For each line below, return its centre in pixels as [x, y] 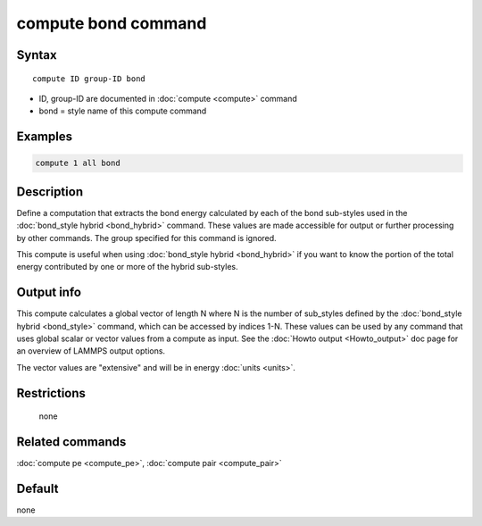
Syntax [37, 55]
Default [37, 488]
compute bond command [112, 23]
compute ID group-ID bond [89, 79]
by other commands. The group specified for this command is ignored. [146, 238]
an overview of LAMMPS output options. [91, 351]
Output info [49, 292]
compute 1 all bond [78, 163]
